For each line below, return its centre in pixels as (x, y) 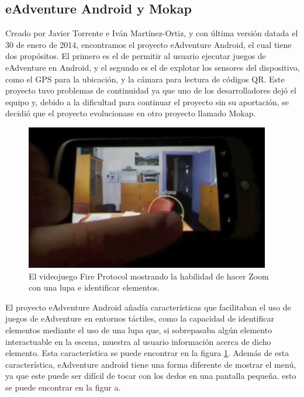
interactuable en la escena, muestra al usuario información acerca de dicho (138, 341)
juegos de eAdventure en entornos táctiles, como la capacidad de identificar (140, 318)
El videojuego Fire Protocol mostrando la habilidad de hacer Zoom (149, 276)
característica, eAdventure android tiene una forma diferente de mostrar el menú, (151, 364)
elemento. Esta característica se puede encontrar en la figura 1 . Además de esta (147, 353)
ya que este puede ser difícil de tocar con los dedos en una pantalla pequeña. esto (151, 376)
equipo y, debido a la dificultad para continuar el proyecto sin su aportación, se (147, 101)
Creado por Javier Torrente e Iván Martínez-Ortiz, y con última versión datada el (152, 33)
